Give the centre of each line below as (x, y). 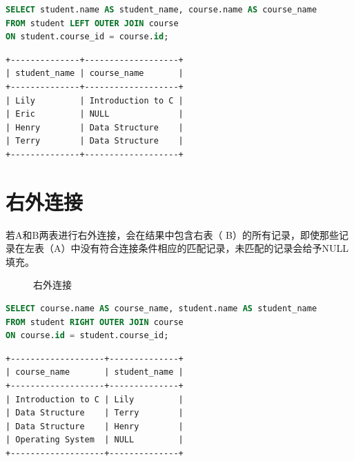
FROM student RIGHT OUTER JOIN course (95, 322)
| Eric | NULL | (95, 114)
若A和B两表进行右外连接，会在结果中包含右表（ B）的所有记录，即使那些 (172, 234)
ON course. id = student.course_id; (87, 336)
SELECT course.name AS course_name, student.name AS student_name (161, 309)
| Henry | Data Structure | (95, 127)
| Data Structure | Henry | (95, 426)
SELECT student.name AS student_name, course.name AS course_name (161, 10)
